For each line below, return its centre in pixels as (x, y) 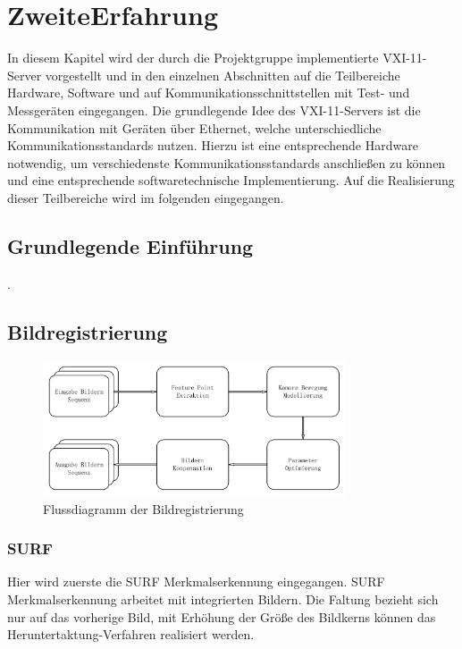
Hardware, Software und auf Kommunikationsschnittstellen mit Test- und (209, 93)
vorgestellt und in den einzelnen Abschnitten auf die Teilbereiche (223, 75)
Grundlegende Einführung (130, 245)
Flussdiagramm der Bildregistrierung (143, 508)
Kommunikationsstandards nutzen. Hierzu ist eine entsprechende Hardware (213, 145)
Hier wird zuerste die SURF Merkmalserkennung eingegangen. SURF (196, 582)
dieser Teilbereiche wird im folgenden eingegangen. (146, 197)
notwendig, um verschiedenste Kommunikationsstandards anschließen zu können (227, 162)
